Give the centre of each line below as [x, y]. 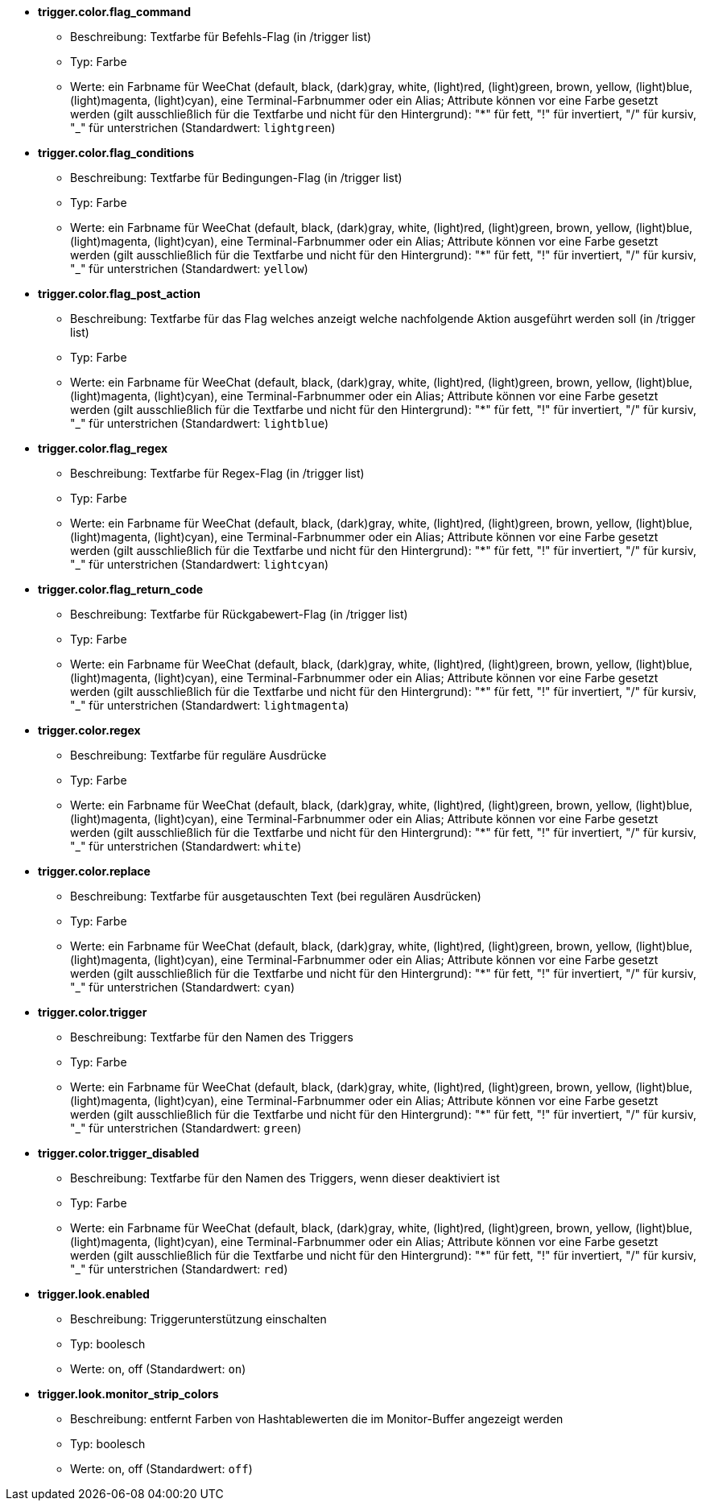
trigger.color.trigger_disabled [119, 1153]
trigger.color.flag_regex [103, 448]
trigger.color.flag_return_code [121, 589]
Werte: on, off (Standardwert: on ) [158, 1369]
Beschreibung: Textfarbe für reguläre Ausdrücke [198, 755]
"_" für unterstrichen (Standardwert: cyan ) [183, 987]
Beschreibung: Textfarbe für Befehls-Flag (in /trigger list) [221, 37]
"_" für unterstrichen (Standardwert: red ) [179, 1269]
